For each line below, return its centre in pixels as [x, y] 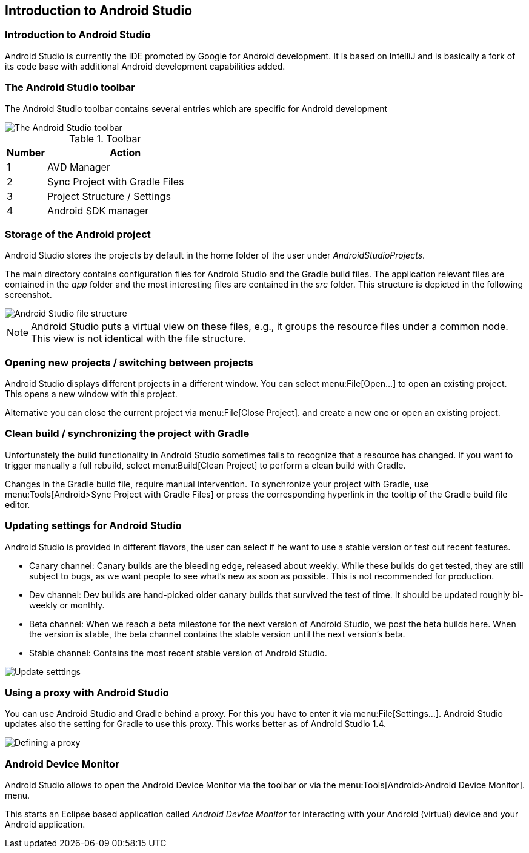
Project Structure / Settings [109, 196]
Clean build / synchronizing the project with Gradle [127, 434]
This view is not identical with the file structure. [138, 339]
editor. [18, 504]
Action [125, 152]
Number [26, 152]
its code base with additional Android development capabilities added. [145, 66]
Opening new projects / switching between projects [129, 362]
